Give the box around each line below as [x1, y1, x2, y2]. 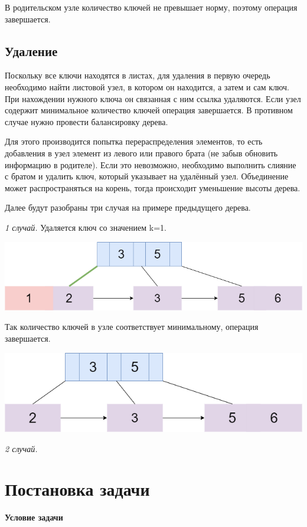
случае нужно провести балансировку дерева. [5, 115, 168, 127]
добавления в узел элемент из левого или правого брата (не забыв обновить [5, 146, 278, 159]
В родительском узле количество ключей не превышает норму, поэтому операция [5, 1, 298, 13]
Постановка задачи [5, 477, 150, 501]
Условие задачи [5, 511, 63, 523]
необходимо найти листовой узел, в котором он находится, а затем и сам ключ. [5, 80, 289, 93]
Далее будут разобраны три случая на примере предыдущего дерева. [5, 201, 251, 214]
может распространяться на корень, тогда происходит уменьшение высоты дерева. [5, 181, 301, 194]
